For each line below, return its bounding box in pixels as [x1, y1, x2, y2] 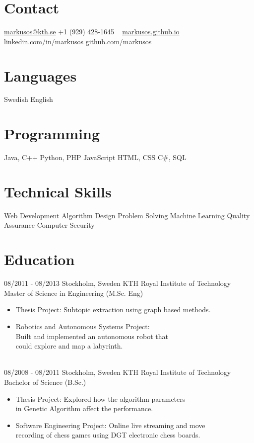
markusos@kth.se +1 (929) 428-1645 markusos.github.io [4, 26, 180, 37]
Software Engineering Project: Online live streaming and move [15, 420, 205, 430]
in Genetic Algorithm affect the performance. [15, 403, 153, 414]
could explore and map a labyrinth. [15, 341, 123, 351]
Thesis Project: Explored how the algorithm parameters [15, 393, 186, 404]
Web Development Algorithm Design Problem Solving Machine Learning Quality [4, 210, 250, 220]
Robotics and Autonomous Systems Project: [15, 321, 150, 331]
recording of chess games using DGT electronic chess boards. [15, 430, 200, 440]
